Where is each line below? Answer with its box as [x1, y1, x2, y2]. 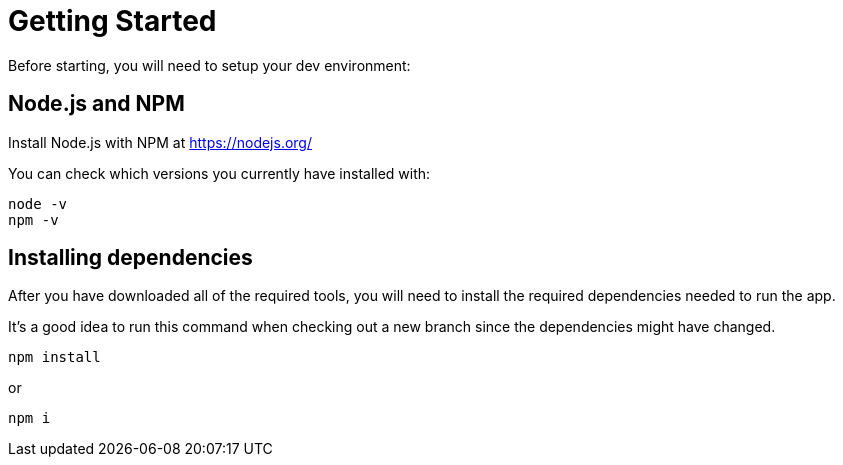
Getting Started [8, 4, 217, 38]
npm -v [8, 211, 59, 228]
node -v [8, 195, 68, 212]
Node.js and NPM [8, 91, 185, 117]
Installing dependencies [8, 245, 253, 271]
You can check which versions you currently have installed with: [8, 164, 431, 182]
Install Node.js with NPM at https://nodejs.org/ [8, 133, 312, 151]
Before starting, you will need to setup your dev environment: [8, 56, 411, 74]
